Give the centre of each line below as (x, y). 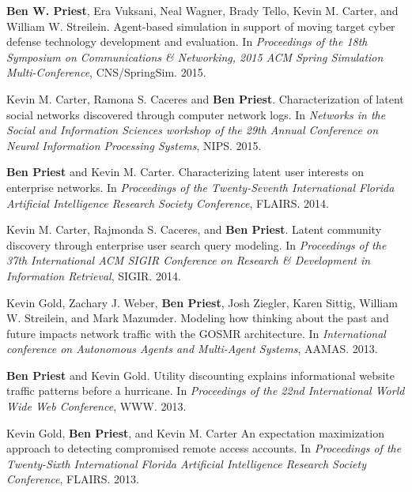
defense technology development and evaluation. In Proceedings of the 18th (187, 41)
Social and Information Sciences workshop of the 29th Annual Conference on (193, 130)
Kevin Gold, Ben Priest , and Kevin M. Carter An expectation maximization (195, 432)
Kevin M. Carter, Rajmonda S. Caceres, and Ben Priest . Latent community (194, 229)
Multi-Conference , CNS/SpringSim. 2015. (106, 72)
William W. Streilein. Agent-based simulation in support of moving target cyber (201, 26)
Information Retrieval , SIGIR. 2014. (94, 275)
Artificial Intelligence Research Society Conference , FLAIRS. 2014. (168, 203)
